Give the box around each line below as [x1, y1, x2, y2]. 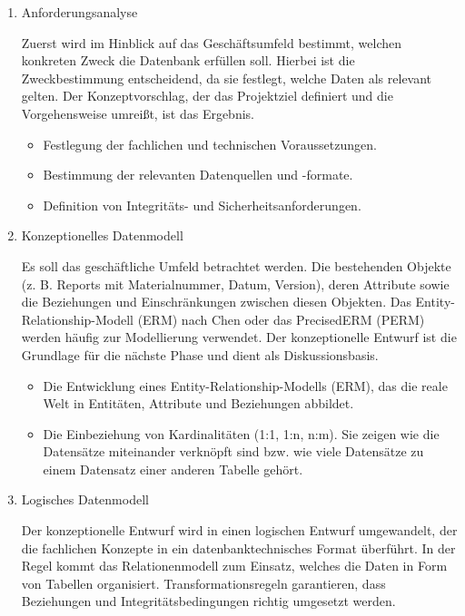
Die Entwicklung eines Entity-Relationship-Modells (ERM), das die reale [43, 376, 448, 395]
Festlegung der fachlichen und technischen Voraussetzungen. [43, 134, 377, 153]
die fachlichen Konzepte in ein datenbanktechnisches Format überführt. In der [21, 538, 456, 557]
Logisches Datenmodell [21, 490, 149, 509]
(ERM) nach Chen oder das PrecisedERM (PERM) [137, 309, 425, 328]
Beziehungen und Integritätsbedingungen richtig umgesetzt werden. [21, 592, 396, 611]
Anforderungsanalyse [21, 3, 138, 21]
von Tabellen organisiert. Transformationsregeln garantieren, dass [21, 573, 386, 592]
